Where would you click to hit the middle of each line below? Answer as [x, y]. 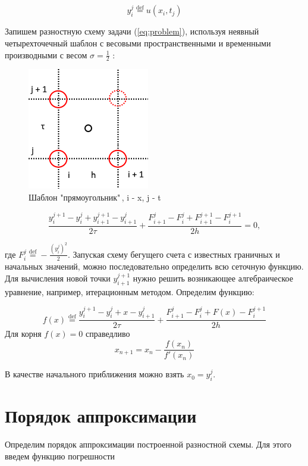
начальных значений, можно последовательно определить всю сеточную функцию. [154, 266]
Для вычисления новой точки [58, 278]
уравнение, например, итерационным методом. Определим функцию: [130, 291]
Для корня [23, 334]
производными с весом [46, 54]
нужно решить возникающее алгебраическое [213, 278]
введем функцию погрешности [60, 456]
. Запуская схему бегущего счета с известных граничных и [174, 254]
